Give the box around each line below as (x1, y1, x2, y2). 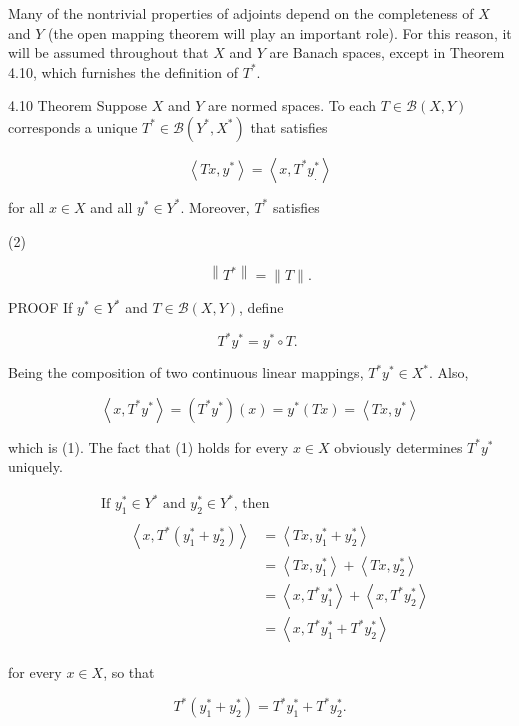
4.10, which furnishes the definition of (8, 61, 239, 82)
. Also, (429, 362, 469, 383)
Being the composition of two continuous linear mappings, (8, 362, 364, 383)
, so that (103, 662, 155, 683)
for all (8, 196, 45, 217)
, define (239, 297, 284, 318)
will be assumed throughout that (8, 42, 209, 63)
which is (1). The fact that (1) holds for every (8, 436, 289, 457)
